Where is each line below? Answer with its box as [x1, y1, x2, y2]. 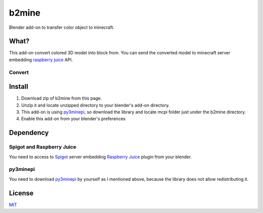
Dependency [9, 128, 49, 137]
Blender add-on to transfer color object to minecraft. [9, 24, 114, 30]
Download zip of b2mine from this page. [21, 95, 102, 101]
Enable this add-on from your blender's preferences [21, 116, 126, 122]
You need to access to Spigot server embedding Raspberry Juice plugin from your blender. [9, 154, 192, 160]
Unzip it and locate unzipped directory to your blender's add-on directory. [21, 102, 170, 108]
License [9, 189, 34, 197]
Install [9, 83, 29, 91]
